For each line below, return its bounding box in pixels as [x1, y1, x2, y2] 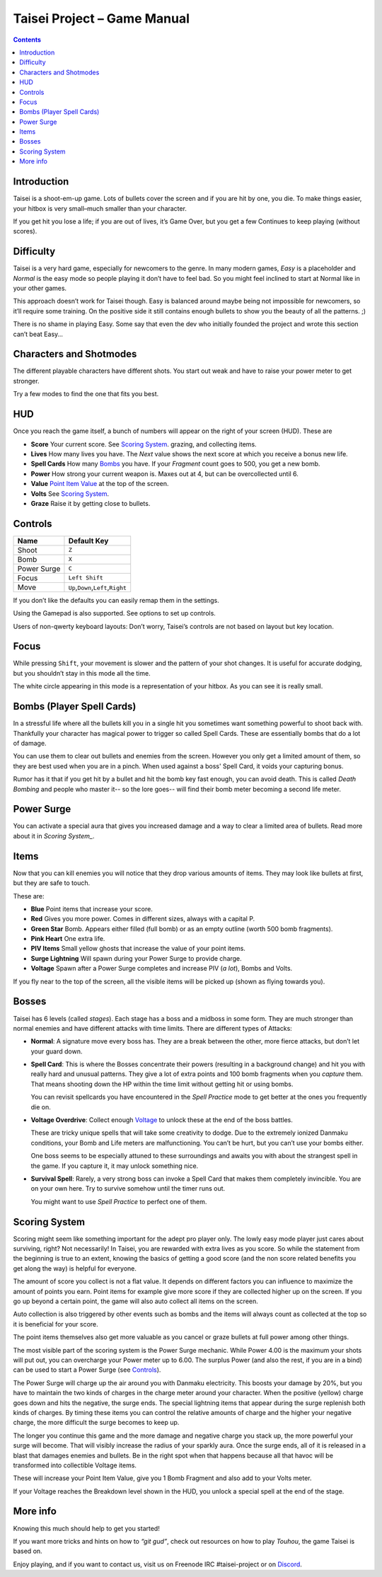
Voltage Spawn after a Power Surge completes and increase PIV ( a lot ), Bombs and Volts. [30, 964, 293, 973]
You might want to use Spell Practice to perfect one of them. [30, 1197, 207, 1206]
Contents [13, 35, 42, 44]
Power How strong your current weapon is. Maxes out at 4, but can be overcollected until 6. [30, 469, 299, 478]
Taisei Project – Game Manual [13, 11, 190, 26]
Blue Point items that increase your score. [30, 904, 154, 913]
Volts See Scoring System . [30, 489, 110, 498]
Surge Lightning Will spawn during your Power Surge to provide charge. [30, 954, 242, 962]
